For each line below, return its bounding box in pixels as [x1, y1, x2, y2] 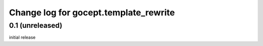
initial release [9, 34, 36, 40]
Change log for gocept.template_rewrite [9, 7, 175, 18]
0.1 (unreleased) [9, 21, 63, 30]
